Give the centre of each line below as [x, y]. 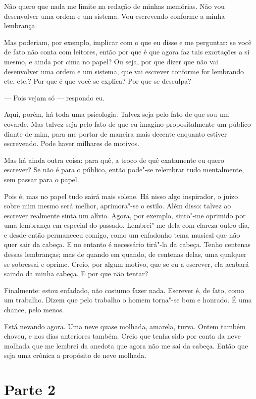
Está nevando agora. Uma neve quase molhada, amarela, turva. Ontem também [125, 326]
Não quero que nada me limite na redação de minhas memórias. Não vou [114, 6]
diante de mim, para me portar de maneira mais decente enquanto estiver [116, 133]
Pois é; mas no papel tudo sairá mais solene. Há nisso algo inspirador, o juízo [121, 196]
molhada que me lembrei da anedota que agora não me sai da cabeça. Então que [126, 345]
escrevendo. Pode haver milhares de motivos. [72, 143]
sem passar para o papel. [42, 179]
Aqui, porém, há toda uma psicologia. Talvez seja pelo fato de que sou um [117, 114]
